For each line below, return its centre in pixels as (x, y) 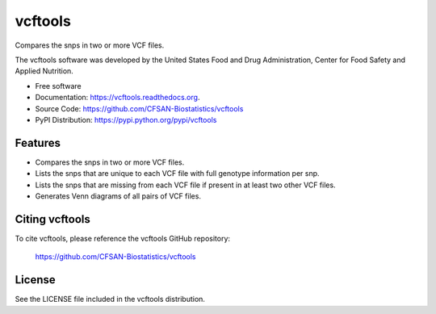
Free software (58, 86)
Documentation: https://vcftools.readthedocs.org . (117, 98)
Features (38, 142)
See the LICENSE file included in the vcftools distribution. (110, 299)
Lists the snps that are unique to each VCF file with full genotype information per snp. (177, 174)
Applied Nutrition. (44, 71)
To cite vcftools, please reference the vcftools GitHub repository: (122, 238)
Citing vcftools (52, 219)
